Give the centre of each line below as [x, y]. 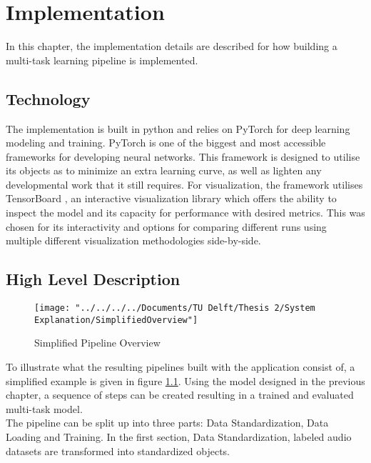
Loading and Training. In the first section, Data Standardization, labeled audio [179, 436]
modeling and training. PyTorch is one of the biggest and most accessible [166, 143]
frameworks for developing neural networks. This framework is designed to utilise [183, 156]
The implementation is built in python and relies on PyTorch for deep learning [178, 128]
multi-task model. [44, 408]
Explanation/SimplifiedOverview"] [116, 320]
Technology [48, 98]
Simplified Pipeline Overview [97, 343]
